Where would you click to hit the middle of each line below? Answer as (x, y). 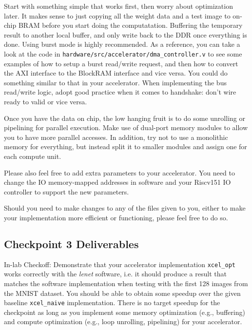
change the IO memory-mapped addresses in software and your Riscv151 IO (117, 182)
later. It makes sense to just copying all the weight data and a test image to (117, 15)
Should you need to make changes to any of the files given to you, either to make (125, 208)
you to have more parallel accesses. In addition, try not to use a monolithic (116, 137)
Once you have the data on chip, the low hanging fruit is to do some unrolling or (125, 118)
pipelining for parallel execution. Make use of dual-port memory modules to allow (126, 127)
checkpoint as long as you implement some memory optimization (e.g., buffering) (125, 312)
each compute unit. (33, 156)
